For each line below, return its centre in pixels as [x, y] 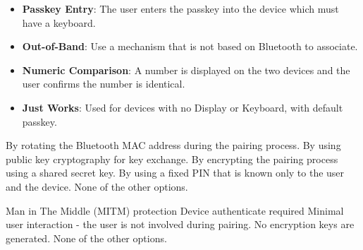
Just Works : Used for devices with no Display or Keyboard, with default [183, 107]
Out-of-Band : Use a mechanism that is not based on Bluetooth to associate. [190, 46]
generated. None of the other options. [86, 238]
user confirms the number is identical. [104, 84]
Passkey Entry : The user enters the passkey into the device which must [180, 8]
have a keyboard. [59, 22]
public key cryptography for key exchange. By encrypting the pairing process [172, 159]
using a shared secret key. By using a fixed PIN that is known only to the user [175, 173]
